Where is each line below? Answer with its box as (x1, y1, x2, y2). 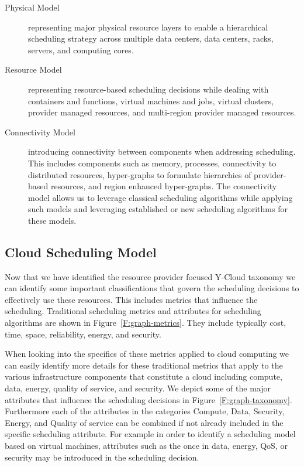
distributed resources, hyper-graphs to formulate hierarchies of (28, 168, 251, 180)
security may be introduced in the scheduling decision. (5, 451, 199, 463)
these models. (28, 214, 77, 226)
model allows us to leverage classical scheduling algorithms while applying (28, 191, 293, 203)
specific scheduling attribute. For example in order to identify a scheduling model (5, 428, 296, 440)
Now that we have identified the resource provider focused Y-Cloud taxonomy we (5, 270, 296, 282)
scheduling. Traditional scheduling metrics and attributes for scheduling (5, 305, 261, 317)
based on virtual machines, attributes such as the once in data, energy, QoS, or (5, 439, 288, 452)
